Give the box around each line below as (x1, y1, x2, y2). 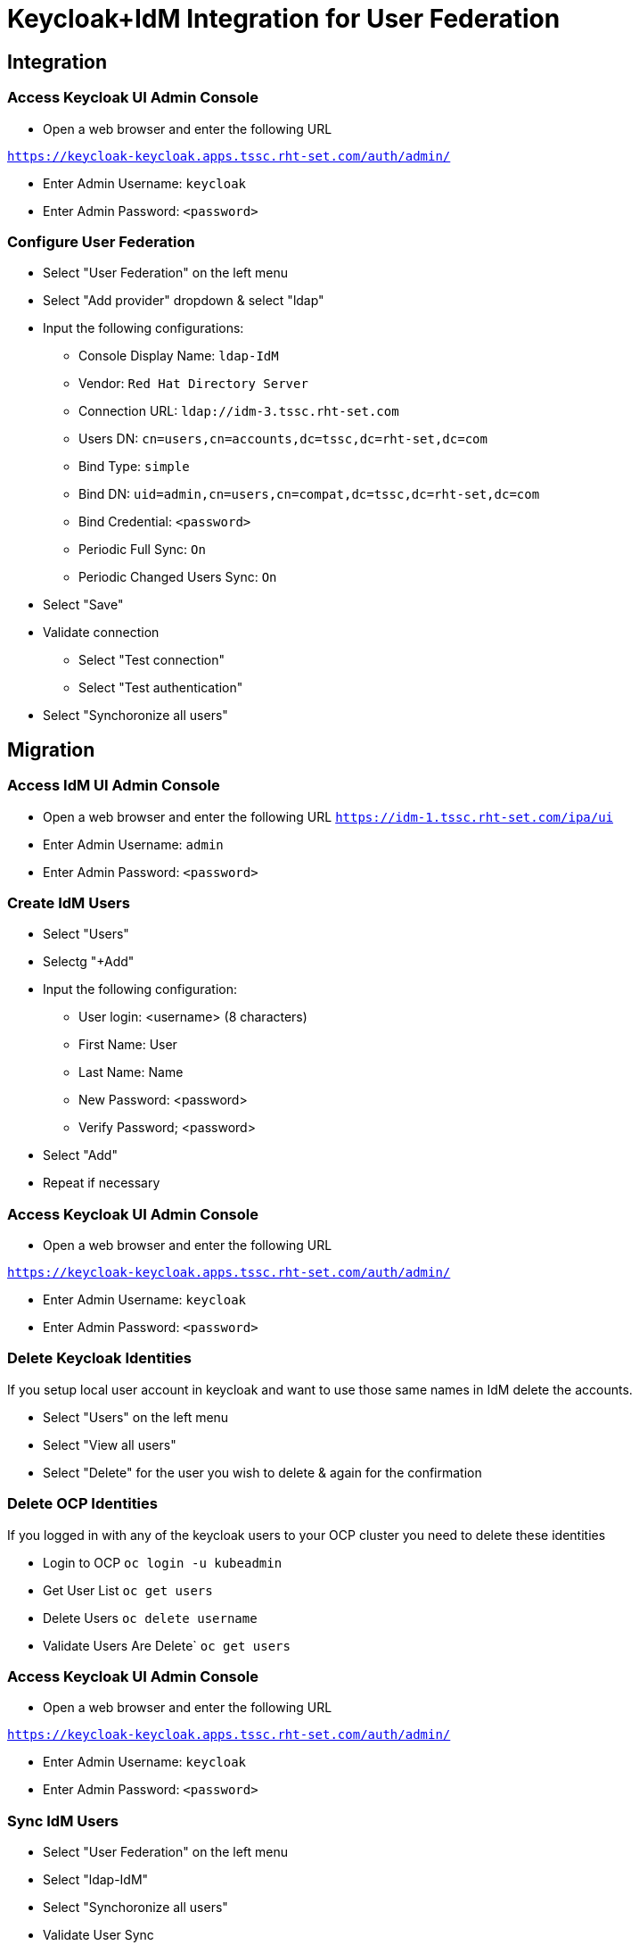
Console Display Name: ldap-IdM (78, 348, 279, 364)
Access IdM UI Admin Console (7, 776, 220, 795)
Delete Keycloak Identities (7, 1349, 193, 1368)
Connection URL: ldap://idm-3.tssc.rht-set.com (78, 403, 399, 419)
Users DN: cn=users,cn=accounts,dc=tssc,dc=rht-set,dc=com (78, 431, 487, 447)
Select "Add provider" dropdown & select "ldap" (43, 293, 324, 309)
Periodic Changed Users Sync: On (78, 569, 277, 585)
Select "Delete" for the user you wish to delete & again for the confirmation (43, 1464, 482, 1480)
